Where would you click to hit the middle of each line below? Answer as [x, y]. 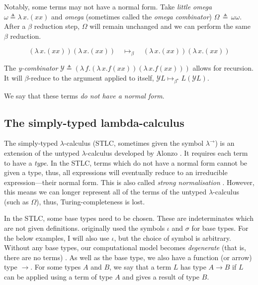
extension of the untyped [42, 152]
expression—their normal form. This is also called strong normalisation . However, [129, 182]
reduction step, [57, 26]
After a [15, 26]
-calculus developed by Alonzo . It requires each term [167, 152]
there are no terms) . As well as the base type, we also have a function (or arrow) [128, 257]
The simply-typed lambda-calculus [94, 122]
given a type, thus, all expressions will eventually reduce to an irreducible [116, 172]
